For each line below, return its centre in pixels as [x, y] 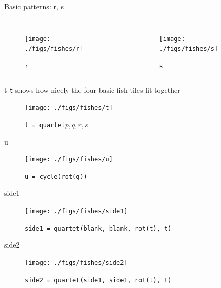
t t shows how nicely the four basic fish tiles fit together [92, 89]
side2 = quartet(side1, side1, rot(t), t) [98, 280]
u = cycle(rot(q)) [56, 177]
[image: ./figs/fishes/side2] [76, 263]
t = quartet [45, 125]
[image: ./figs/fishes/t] [69, 108]
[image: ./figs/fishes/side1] [76, 211]
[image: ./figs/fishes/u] [69, 160]
